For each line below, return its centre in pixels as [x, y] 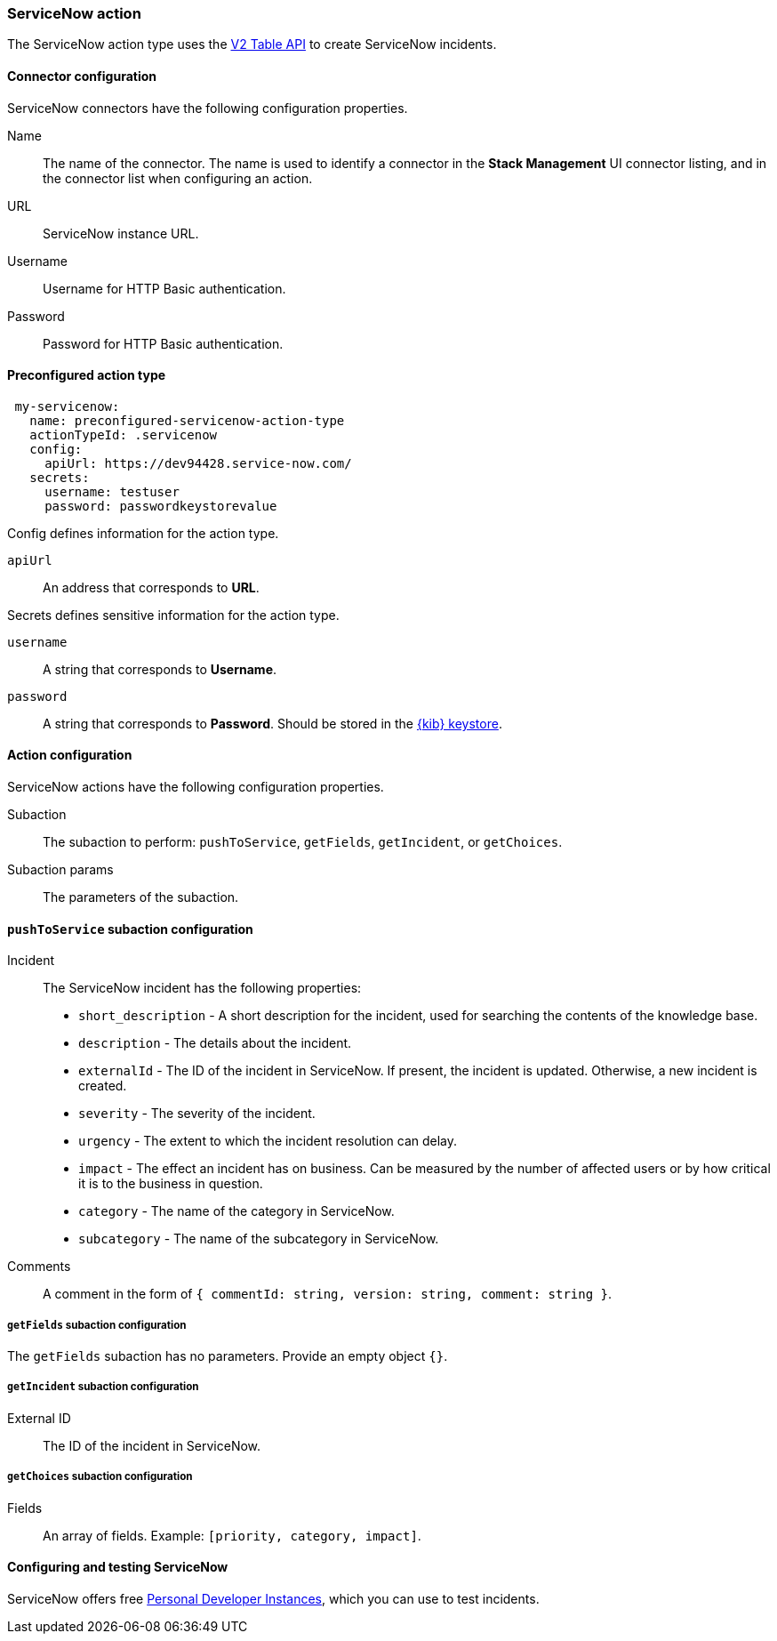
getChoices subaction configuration [100, 1477]
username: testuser [112, 491]
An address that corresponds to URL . [151, 587]
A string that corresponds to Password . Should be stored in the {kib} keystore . [272, 723]
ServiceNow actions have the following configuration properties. [196, 787]
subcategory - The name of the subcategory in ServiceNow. [259, 1239]
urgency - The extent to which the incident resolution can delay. [268, 1141]
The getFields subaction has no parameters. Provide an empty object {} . [228, 1356]
